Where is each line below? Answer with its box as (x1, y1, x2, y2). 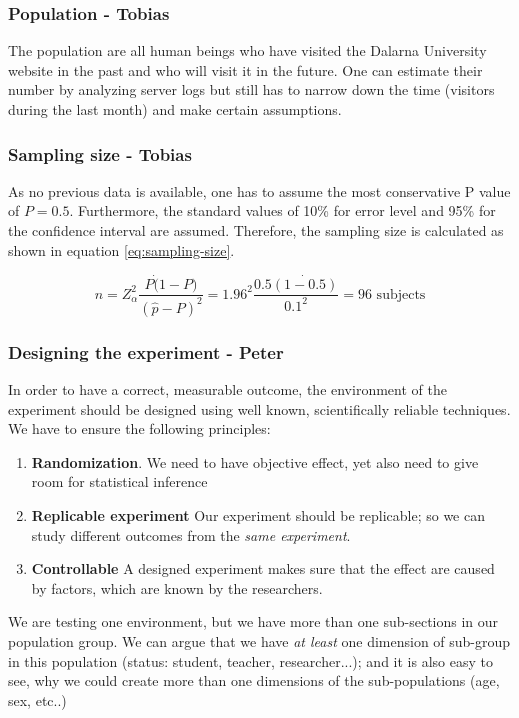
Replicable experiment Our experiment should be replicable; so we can (31, 505, 485, 525)
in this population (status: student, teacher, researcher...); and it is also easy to (8, 650, 493, 671)
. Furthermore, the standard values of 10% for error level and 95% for (69, 200, 496, 221)
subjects (376, 287, 426, 302)
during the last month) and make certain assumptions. (8, 99, 342, 119)
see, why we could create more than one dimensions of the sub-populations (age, (8, 670, 500, 691)
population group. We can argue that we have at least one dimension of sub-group (8, 630, 511, 651)
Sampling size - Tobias (8, 141, 192, 166)
